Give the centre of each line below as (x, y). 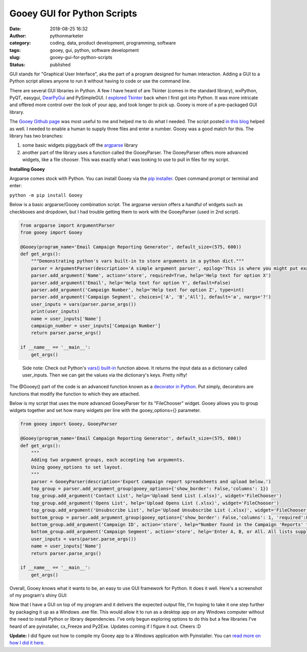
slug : (15, 57)
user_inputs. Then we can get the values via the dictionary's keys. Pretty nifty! (105, 375)
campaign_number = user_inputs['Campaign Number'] (96, 325)
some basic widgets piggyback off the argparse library (80, 145)
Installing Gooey (27, 169)
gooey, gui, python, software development (94, 50)
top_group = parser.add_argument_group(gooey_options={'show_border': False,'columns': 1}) (150, 488)
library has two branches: (36, 136)
